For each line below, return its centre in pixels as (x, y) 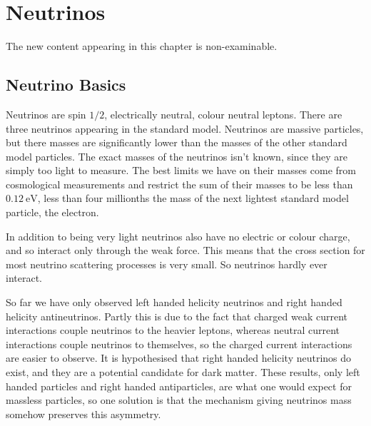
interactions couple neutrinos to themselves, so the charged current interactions (179, 344)
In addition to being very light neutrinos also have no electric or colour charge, (178, 236)
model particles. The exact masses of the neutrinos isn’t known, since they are (177, 156)
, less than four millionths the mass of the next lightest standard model (193, 198)
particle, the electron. (52, 212)
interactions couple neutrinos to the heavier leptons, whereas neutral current (173, 330)
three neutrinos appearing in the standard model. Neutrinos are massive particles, (185, 128)
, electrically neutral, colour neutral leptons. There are (223, 114)
